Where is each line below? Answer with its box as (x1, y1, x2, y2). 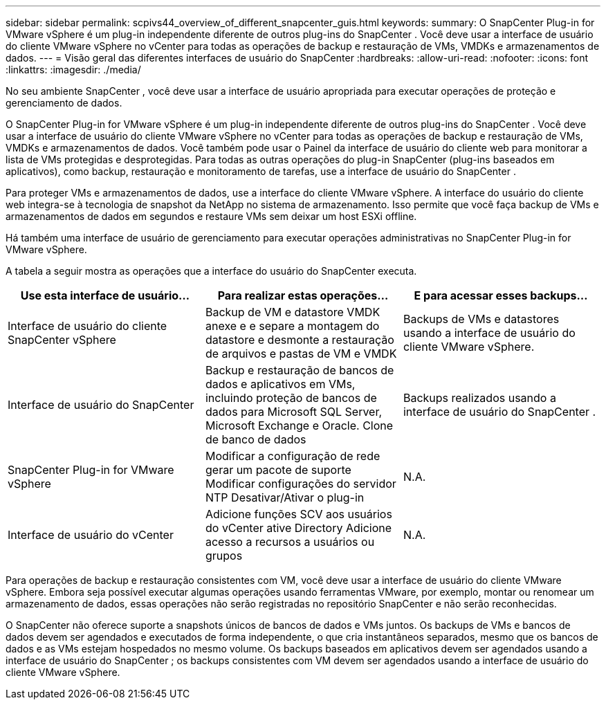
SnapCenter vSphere (8, 333, 116, 347)
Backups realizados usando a (403, 391, 556, 405)
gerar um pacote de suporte (205, 463, 351, 477)
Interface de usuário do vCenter (8, 528, 174, 542)
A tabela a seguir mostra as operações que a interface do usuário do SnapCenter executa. (6, 265, 417, 277)
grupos (205, 549, 243, 562)
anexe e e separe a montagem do (205, 319, 380, 333)
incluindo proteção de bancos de (205, 391, 377, 405)
